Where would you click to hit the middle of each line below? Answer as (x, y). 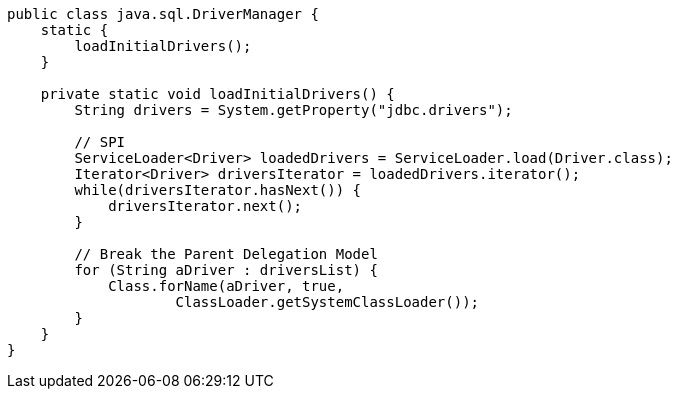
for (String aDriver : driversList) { (226, 270)
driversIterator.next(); (205, 206)
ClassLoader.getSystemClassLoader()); (327, 302)
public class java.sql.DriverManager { (163, 14)
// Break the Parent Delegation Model (226, 254)
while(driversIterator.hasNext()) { (218, 190)
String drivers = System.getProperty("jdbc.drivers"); (293, 110)
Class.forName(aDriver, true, (226, 286)
